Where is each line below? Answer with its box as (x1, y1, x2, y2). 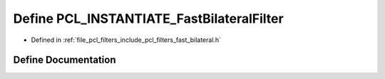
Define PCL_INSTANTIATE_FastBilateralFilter (13, 11, 284, 26)
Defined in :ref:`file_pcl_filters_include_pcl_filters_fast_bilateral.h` (31, 36, 221, 44)
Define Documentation (13, 54, 116, 66)
